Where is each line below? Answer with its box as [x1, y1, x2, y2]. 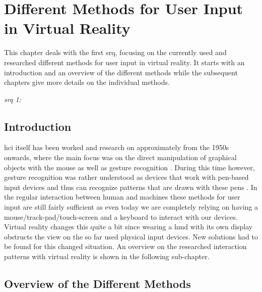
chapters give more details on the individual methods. [4, 77, 170, 87]
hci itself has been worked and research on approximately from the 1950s [4, 142, 229, 153]
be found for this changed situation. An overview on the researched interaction [4, 241, 247, 252]
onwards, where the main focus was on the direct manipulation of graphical [4, 152, 237, 163]
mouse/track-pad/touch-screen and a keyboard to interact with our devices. [4, 211, 238, 222]
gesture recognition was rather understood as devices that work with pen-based [4, 172, 249, 182]
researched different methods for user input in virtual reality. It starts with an [4, 57, 245, 67]
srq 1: [4, 93, 21, 104]
